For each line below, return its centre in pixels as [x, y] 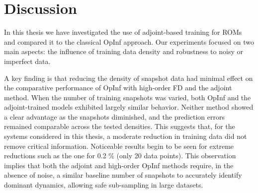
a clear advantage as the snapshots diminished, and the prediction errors [114, 116]
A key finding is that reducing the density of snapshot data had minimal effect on [129, 78]
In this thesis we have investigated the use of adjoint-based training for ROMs [123, 32]
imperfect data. [27, 61]
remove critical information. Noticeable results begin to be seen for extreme [119, 146]
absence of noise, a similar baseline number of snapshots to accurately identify [123, 175]
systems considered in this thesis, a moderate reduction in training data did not [126, 136]
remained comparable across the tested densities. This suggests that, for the [120, 126]
